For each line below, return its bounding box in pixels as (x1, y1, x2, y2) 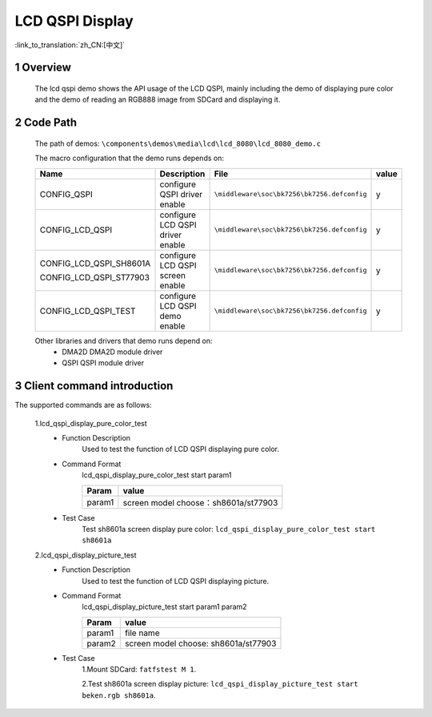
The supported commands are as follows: (14, 401, 152, 410)
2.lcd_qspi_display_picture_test (34, 550, 137, 560)
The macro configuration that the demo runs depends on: (34, 153, 224, 163)
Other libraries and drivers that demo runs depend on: (34, 336, 213, 345)
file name (124, 627, 160, 638)
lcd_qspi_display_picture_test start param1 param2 (82, 602, 247, 612)
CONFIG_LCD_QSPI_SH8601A (39, 257, 151, 268)
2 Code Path (14, 116, 78, 130)
